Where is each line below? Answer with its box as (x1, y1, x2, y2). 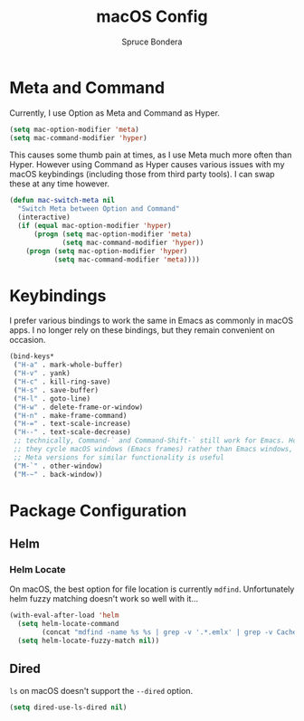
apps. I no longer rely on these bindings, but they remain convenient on (9, 325, 276, 336)
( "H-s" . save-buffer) (13, 385, 100, 394)
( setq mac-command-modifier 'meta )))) (53, 255, 201, 264)
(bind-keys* (9, 352, 54, 361)
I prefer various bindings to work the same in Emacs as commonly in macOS (9, 315, 294, 327)
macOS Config (96, 6, 208, 27)
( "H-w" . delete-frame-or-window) (13, 403, 144, 412)
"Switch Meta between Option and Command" (17, 204, 180, 213)
